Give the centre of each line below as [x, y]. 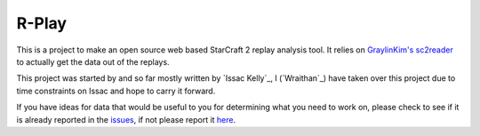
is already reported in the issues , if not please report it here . [126, 119]
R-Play [41, 23]
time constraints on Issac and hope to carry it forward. [116, 91]
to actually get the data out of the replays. [93, 61]
